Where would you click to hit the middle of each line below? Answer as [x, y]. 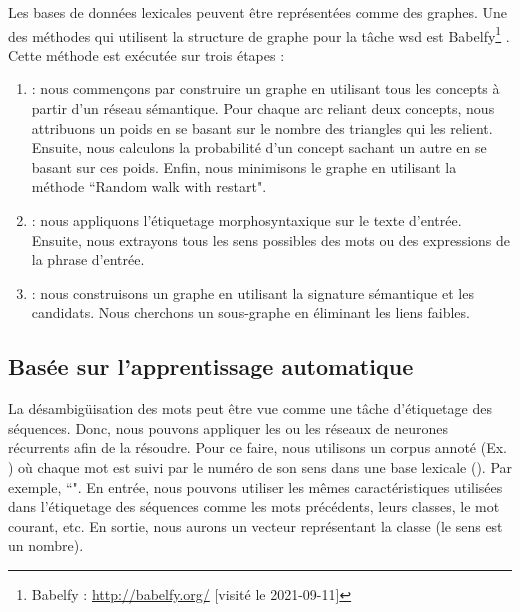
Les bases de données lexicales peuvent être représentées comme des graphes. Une [258, 12]
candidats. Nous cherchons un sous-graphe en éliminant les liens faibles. [250, 312]
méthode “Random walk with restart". [149, 186]
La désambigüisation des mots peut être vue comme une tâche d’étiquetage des [250, 408]
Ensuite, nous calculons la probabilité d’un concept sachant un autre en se [259, 147]
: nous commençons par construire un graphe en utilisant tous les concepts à [265, 88]
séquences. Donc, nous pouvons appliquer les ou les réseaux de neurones [228, 427]
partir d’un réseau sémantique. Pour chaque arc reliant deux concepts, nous [263, 108]
